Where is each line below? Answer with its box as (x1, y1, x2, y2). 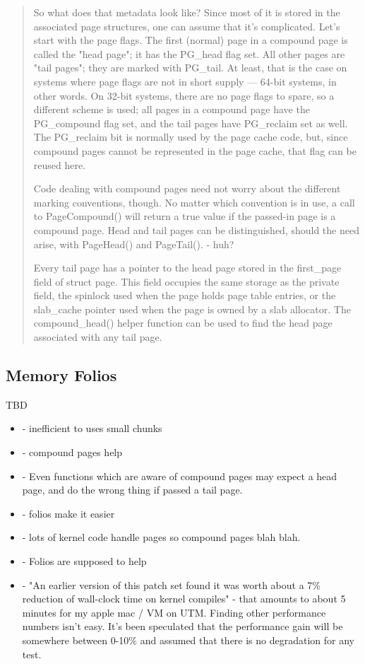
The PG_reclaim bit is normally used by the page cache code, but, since (33, 129, 348, 144)
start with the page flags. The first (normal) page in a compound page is (33, 33, 348, 47)
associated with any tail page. (33, 330, 162, 344)
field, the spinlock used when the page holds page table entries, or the (33, 288, 336, 303)
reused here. (33, 157, 86, 172)
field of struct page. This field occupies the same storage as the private (33, 274, 340, 289)
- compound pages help (22, 445, 123, 460)
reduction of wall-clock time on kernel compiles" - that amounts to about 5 (22, 591, 346, 606)
